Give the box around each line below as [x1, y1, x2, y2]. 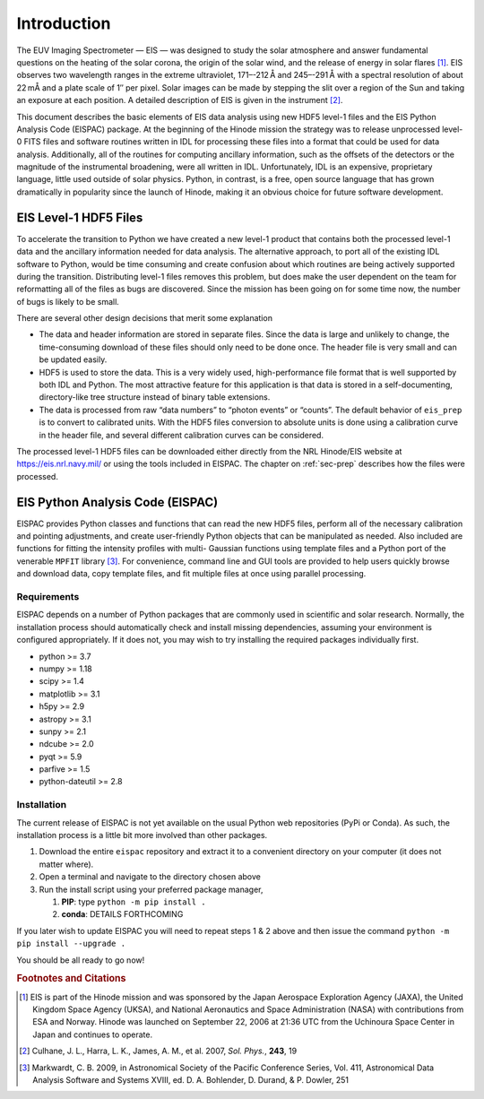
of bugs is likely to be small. [16, 296, 120, 307]
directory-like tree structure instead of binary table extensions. [39, 392, 271, 402]
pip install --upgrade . [16, 939, 125, 949]
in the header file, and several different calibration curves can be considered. [39, 429, 324, 440]
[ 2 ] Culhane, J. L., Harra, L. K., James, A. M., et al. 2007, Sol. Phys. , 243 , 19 [19, 1045, 298, 1057]
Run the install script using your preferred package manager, [39, 884, 264, 895]
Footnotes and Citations [16, 973, 126, 985]
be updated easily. [39, 354, 108, 365]
